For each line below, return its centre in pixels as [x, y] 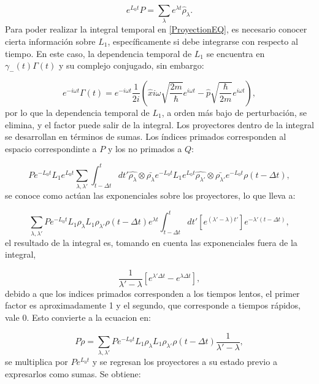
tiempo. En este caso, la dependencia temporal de [98, 53]
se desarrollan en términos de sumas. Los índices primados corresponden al [146, 136]
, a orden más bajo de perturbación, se [234, 112]
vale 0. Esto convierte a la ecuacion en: [78, 317]
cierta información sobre [50, 41]
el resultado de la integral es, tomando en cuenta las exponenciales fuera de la [151, 242]
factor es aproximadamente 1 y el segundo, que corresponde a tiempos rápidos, [153, 305]
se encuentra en [236, 53]
